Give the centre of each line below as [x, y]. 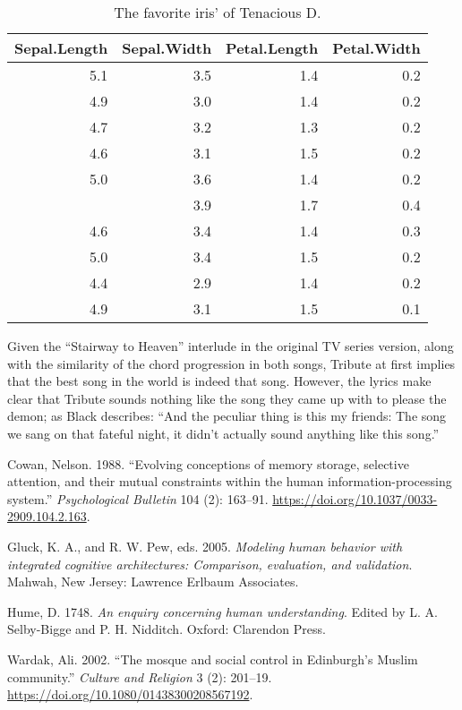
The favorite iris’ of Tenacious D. [218, 12]
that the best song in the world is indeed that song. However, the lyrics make [219, 381]
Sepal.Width [167, 48]
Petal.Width [376, 48]
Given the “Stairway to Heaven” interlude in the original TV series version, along [231, 346]
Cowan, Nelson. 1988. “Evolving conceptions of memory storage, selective [208, 463]
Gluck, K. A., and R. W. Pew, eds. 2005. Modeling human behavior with [205, 546]
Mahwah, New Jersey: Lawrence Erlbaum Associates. [153, 582]
